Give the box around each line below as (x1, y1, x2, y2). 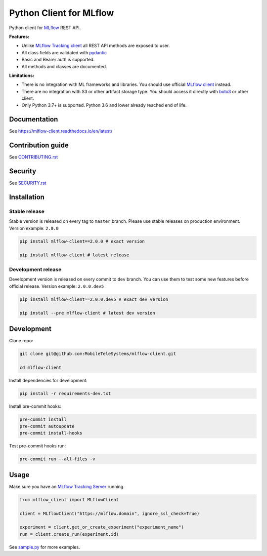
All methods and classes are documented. (21, 63, 107, 69)
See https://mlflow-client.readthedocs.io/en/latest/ (9, 128, 113, 134)
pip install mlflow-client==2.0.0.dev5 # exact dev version (19, 296, 169, 302)
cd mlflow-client (19, 364, 62, 370)
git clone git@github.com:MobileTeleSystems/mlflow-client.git (19, 351, 177, 357)
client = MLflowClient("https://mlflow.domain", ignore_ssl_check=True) (19, 511, 200, 516)
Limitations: (9, 72, 35, 79)
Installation (9, 193, 44, 201)
